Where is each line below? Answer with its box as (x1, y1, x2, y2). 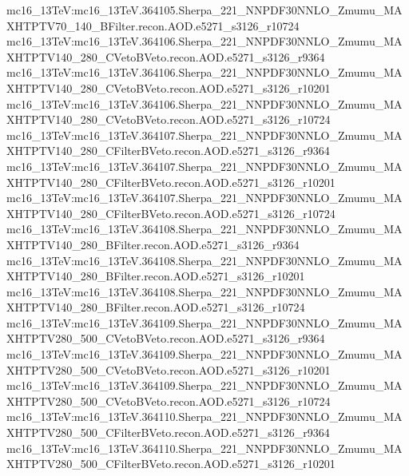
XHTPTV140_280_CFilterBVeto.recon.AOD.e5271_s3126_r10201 (6, 173, 336, 190)
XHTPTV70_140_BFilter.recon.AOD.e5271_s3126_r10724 (6, 17, 300, 34)
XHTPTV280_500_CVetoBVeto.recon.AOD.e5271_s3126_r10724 (6, 392, 331, 409)
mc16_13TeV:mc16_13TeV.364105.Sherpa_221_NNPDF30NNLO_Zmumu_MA (6, 2, 403, 18)
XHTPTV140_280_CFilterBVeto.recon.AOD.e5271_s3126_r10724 (6, 204, 336, 221)
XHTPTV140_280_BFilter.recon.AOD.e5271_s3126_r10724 (6, 299, 305, 315)
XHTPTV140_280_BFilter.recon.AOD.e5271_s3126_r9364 (6, 236, 300, 252)
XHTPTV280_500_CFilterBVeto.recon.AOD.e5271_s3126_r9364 (6, 424, 330, 441)
